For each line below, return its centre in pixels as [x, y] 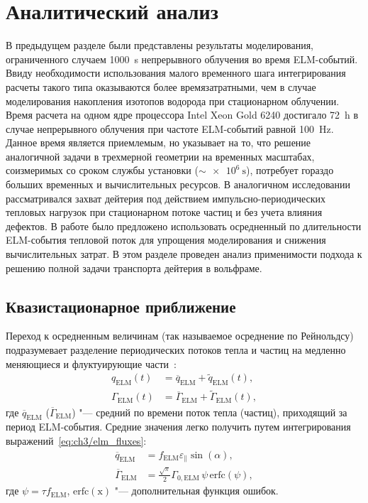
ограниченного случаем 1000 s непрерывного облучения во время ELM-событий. [182, 59]
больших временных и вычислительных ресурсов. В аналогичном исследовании [178, 184]
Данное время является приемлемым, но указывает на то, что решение [158, 142]
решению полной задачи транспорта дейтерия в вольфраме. [134, 267]
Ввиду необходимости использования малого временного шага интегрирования [176, 73]
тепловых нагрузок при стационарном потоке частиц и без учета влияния [164, 212]
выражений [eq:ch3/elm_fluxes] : [76, 440]
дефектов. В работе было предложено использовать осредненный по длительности [184, 226]
